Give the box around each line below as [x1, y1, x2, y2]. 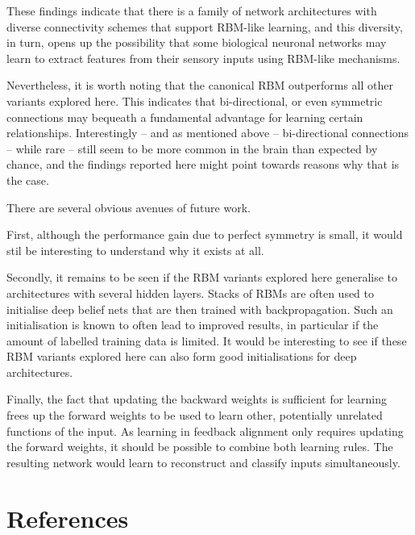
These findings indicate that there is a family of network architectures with [6, 2, 377, 19]
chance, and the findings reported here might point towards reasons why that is [6, 156, 400, 173]
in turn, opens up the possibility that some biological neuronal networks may [6, 34, 387, 51]
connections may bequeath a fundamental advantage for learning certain [6, 108, 363, 125]
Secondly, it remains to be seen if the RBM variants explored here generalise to [6, 269, 398, 286]
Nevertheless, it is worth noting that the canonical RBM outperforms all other [6, 77, 394, 94]
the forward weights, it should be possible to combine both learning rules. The [6, 438, 393, 455]
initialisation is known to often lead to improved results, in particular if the [6, 316, 379, 333]
